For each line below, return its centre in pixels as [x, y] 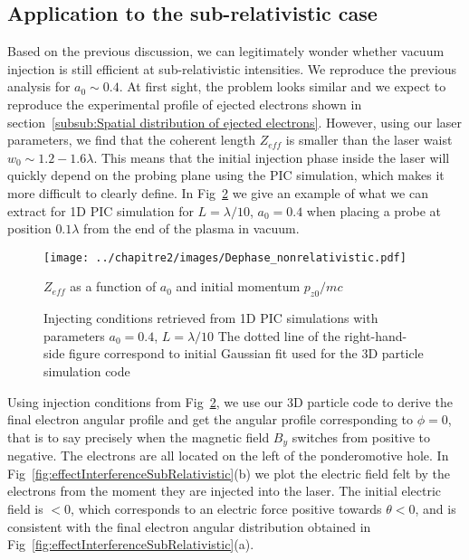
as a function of [113, 286]
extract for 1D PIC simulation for [100, 210]
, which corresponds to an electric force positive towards [226, 508]
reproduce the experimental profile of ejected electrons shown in [185, 104]
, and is [435, 508]
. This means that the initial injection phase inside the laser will [272, 157]
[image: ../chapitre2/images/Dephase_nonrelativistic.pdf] [225, 257]
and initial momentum [238, 286]
